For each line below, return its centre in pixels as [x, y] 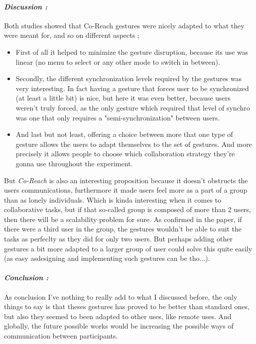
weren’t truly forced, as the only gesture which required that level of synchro [133, 107]
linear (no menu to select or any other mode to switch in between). [118, 61]
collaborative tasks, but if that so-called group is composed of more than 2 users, [128, 209]
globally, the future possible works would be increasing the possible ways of [119, 326]
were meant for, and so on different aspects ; [72, 35]
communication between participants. [61, 336]
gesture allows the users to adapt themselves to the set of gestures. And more [134, 144]
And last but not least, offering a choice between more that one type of [124, 134]
